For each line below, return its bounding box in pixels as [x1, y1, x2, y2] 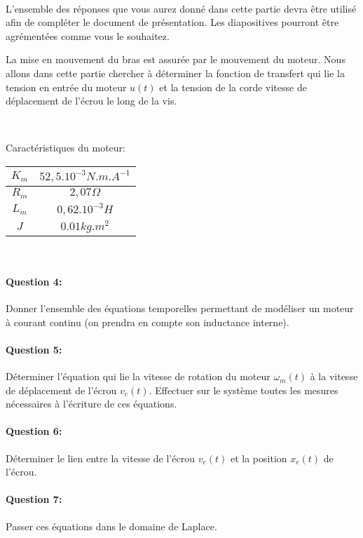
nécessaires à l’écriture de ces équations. [6, 396, 177, 411]
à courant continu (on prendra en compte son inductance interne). [6, 314, 289, 329]
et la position [230, 450, 287, 465]
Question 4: [6, 274, 62, 288]
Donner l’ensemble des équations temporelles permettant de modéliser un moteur [6, 301, 354, 316]
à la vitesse [310, 369, 358, 384]
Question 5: [6, 342, 62, 356]
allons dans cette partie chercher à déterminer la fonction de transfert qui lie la [6, 65, 345, 80]
